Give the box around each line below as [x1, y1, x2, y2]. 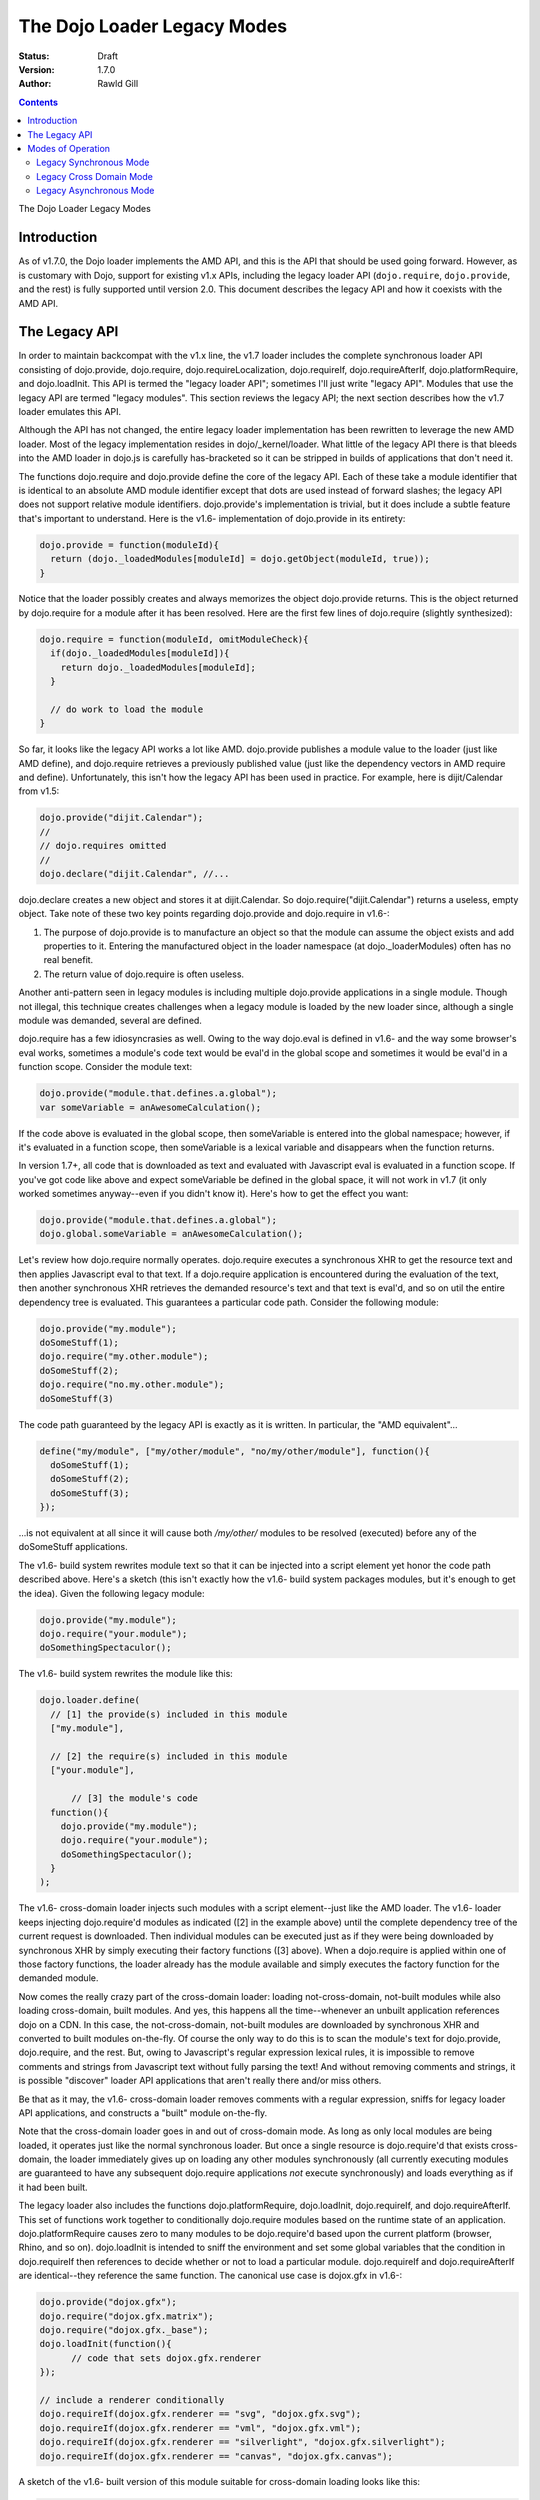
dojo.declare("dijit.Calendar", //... [39, 868, 230, 879]
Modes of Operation [27, 142, 110, 154]
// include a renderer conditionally [39, 2394, 225, 2405]
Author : [18, 78, 52, 90]
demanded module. [18, 1972, 99, 1984]
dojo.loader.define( [39, 1695, 140, 1706]
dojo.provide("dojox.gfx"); [39, 2296, 177, 2308]
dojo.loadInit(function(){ [39, 2338, 172, 2350]
